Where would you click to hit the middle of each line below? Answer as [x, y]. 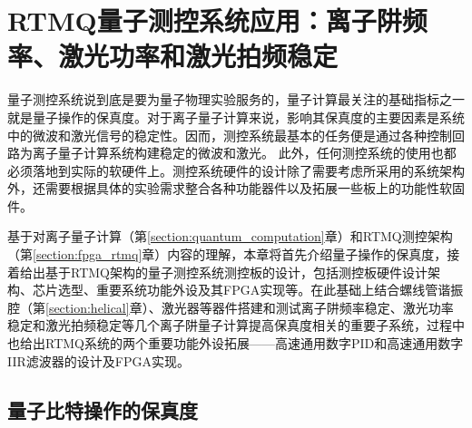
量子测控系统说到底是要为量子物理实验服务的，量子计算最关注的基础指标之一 [236, 99]
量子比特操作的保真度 [103, 409]
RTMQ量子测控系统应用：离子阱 [205, 20]
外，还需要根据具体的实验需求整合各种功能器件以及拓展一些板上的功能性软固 [236, 188]
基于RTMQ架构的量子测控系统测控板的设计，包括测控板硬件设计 [236, 272]
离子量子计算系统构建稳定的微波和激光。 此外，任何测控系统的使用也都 [244, 153]
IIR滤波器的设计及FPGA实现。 [98, 360]
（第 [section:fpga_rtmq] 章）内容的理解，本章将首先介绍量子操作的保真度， [227, 254]
